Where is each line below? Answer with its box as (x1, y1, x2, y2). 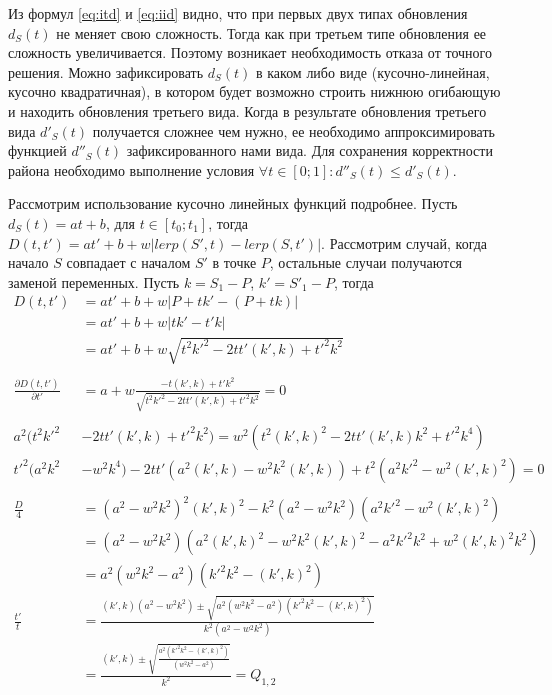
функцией (8, 140, 67, 161)
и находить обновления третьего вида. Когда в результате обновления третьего (8, 100, 487, 121)
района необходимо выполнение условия (8, 159, 255, 180)
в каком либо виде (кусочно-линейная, (255, 61, 490, 82)
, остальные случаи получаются (269, 252, 463, 273)
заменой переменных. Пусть (8, 271, 180, 292)
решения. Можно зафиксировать (8, 61, 204, 82)
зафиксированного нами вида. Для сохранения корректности (126, 140, 493, 161)
